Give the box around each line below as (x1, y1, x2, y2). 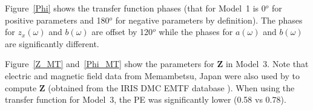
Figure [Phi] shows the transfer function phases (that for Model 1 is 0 (5, 2, 266, 14)
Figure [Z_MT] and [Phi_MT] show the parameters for (5, 57, 214, 70)
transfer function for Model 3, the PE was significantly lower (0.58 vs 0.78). (5, 93, 286, 106)
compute (5, 81, 37, 94)
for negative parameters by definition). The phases (115, 13, 303, 26)
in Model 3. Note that (225, 57, 309, 70)
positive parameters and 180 (5, 13, 110, 26)
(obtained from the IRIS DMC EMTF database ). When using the (48, 81, 295, 94)
